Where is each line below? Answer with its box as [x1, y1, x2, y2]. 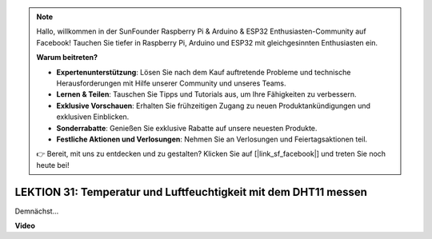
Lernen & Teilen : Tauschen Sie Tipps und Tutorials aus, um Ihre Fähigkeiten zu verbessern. [56, 90, 357, 99]
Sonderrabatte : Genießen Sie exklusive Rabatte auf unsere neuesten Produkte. [56, 123, 318, 133]
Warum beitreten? [36, 53, 98, 62]
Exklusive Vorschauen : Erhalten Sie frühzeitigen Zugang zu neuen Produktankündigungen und [56, 101, 371, 110]
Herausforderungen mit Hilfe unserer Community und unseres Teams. [56, 78, 287, 88]
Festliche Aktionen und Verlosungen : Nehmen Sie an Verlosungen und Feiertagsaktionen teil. [56, 134, 368, 144]
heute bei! [36, 160, 70, 169]
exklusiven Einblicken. [56, 112, 130, 121]
